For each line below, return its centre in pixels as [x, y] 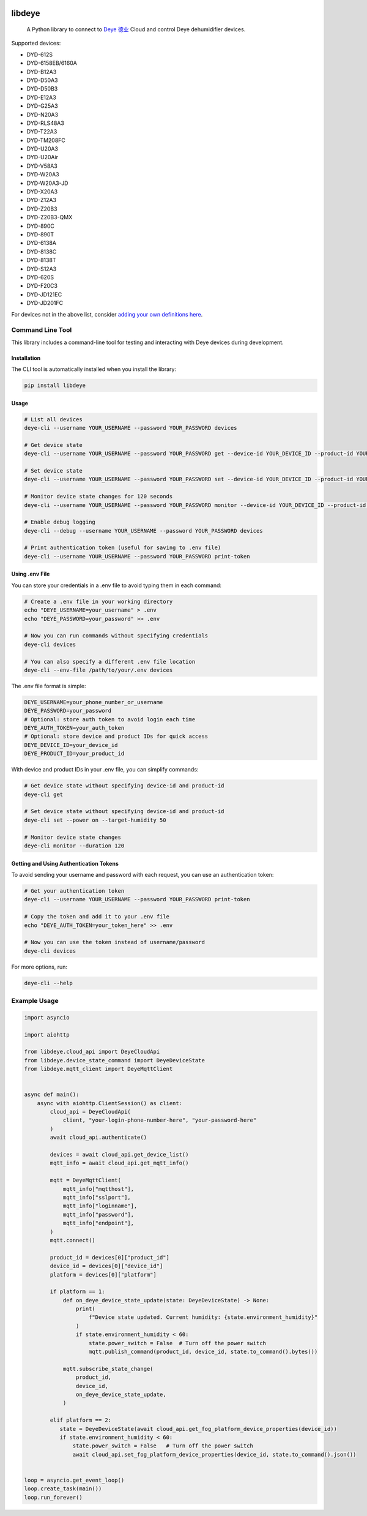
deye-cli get [44, 794]
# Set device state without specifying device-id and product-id [124, 812]
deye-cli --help [49, 983]
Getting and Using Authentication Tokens [65, 863]
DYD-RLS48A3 [45, 123]
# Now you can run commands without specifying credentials [116, 636]
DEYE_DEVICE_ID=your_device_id [71, 745]
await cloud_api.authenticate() [98, 1138]
